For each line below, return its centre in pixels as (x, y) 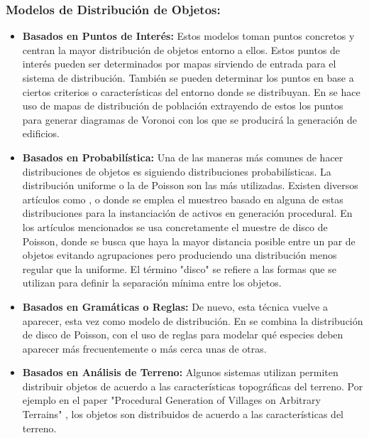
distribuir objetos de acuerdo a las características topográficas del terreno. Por (193, 386)
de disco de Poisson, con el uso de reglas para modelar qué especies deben (183, 335)
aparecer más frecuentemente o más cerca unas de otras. (144, 348)
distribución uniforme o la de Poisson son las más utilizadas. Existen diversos (190, 185)
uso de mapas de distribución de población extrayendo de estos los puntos (183, 106)
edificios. (41, 133)
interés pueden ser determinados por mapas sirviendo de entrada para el (179, 64)
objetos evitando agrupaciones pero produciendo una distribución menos (180, 255)
